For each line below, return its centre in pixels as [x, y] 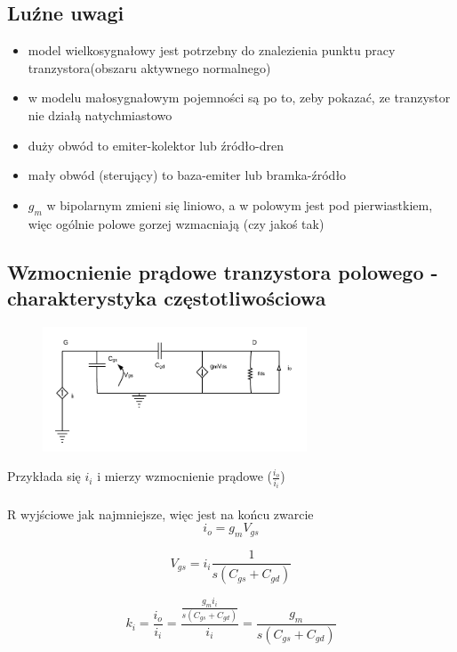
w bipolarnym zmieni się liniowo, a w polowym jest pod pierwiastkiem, [240, 204]
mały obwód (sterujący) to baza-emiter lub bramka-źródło [187, 175]
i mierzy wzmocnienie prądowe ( [184, 476]
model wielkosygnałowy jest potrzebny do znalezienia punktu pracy [212, 50]
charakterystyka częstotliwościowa [167, 297]
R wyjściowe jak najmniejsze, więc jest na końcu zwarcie [160, 513]
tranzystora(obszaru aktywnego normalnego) [149, 67]
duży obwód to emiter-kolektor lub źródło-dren [156, 145]
